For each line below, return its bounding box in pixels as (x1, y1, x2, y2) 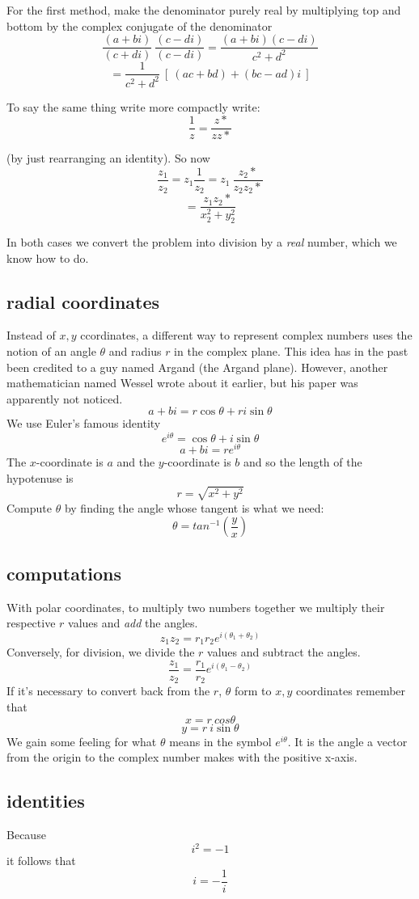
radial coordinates (6, 289, 160, 314)
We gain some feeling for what (6, 732, 157, 749)
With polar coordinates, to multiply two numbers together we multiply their (6, 598, 385, 615)
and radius (108, 342, 162, 359)
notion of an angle (6, 342, 96, 359)
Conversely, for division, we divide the (6, 644, 195, 661)
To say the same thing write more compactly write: (6, 98, 260, 115)
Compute (6, 499, 52, 516)
